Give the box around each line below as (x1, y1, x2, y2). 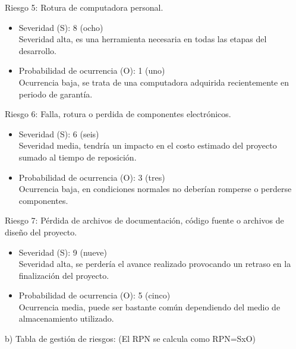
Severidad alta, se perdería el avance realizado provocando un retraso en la (18, 257, 291, 270)
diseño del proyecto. (5, 225, 77, 238)
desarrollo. (18, 44, 56, 56)
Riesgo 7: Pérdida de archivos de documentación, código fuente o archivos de (5, 214, 284, 227)
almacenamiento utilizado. (18, 312, 114, 325)
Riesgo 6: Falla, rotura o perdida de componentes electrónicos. (5, 108, 231, 120)
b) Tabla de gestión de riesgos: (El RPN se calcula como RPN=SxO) (5, 332, 256, 345)
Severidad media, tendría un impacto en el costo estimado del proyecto (18, 139, 277, 152)
